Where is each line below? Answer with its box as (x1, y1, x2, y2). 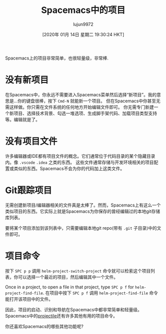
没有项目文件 (5, 136, 58, 147)
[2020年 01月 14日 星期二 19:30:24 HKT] (42, 31, 125, 37)
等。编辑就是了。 (5, 116, 40, 122)
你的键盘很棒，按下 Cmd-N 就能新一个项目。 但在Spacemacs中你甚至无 (17, 98, 161, 104)
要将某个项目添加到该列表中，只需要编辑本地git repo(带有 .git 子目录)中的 (5, 225, 157, 231)
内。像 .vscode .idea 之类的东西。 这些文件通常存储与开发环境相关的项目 (5, 159, 154, 165)
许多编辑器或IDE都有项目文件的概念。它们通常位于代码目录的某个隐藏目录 (5, 153, 156, 159)
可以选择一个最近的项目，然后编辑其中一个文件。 (18, 274, 118, 280)
